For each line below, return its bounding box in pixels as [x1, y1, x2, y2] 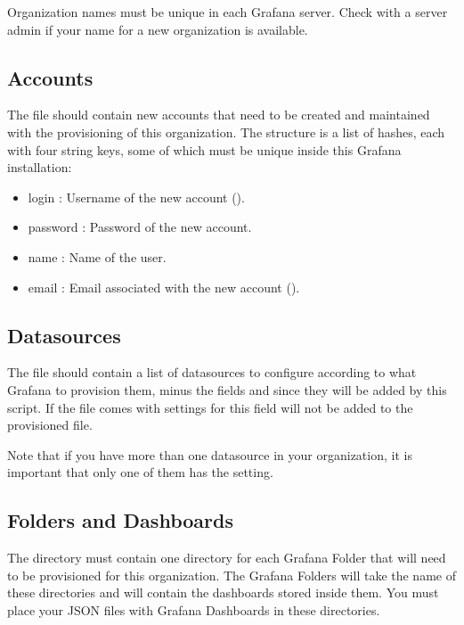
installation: [7, 158, 72, 177]
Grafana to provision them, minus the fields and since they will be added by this [7, 380, 447, 399]
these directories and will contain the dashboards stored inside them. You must [7, 583, 439, 602]
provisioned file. [7, 415, 93, 434]
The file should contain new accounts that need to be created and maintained [7, 105, 430, 124]
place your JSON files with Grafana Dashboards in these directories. [7, 600, 380, 619]
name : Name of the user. [28, 247, 167, 266]
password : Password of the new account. [28, 218, 252, 236]
